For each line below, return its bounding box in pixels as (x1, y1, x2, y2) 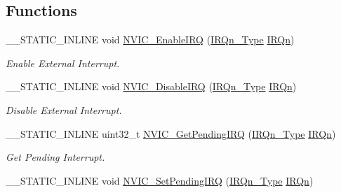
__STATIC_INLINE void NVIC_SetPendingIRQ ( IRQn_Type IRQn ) (6, 173, 314, 187)
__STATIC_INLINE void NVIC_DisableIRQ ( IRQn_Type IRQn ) (6, 79, 297, 94)
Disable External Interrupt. (6, 102, 122, 117)
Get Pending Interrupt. (6, 150, 105, 164)
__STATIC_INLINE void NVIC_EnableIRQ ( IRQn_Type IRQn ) (6, 32, 295, 47)
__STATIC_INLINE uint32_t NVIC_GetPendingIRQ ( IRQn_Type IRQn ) (6, 126, 336, 141)
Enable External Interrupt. (6, 55, 120, 70)
